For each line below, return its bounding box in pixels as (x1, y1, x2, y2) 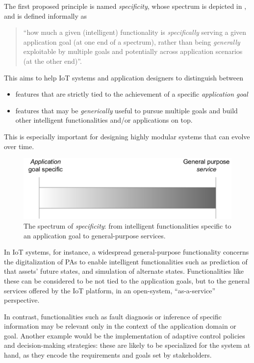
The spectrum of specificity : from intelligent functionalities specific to (24, 220, 231, 231)
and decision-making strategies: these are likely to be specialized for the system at (4, 340, 251, 350)
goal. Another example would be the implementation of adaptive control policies (4, 330, 245, 340)
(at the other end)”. (23, 55, 82, 66)
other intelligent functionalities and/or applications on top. (15, 115, 193, 125)
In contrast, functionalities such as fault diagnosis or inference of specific (4, 311, 222, 321)
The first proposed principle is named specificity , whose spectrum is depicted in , (4, 1, 247, 11)
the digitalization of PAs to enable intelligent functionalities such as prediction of (4, 256, 248, 266)
